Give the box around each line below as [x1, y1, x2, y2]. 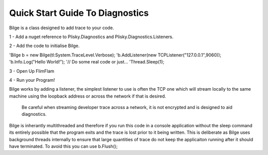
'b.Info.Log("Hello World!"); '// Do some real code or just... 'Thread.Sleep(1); [9, 59, 165, 65]
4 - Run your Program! [9, 77, 55, 83]
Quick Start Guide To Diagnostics [9, 7, 149, 18]
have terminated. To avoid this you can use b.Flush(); [9, 144, 118, 150]
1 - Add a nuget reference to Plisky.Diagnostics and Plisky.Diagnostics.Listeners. [9, 34, 174, 40]
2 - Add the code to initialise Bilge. [9, 43, 80, 49]
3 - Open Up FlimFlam [9, 68, 55, 74]
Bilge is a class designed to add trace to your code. [9, 25, 114, 31]
